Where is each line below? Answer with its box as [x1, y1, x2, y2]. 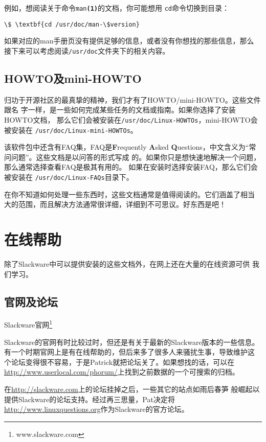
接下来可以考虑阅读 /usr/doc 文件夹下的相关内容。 [4, 45, 170, 56]
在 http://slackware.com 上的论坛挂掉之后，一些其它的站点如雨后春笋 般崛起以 [4, 384, 260, 394]
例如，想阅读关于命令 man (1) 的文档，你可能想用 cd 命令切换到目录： [4, 3, 229, 13]
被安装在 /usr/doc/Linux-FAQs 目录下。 [4, 172, 134, 182]
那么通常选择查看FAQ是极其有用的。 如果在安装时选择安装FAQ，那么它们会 [4, 161, 258, 172]
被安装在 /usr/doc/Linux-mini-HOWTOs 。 [4, 124, 138, 135]
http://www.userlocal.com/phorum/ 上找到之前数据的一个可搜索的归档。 [4, 366, 239, 377]
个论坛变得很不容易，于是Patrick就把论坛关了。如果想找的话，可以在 [4, 356, 235, 367]
